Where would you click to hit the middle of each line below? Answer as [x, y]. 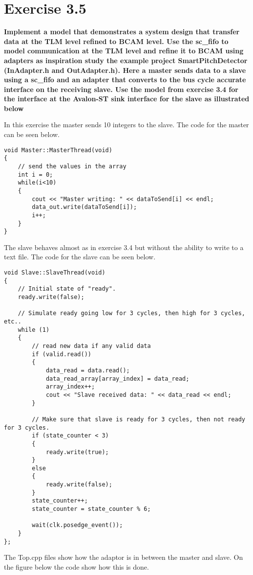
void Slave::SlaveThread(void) [55, 273]
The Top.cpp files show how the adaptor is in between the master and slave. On [124, 557]
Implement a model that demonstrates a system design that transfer [122, 32]
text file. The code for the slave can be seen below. [80, 257]
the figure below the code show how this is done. [76, 566]
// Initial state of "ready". [67, 289]
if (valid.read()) [62, 354]
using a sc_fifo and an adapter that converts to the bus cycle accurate [125, 80]
